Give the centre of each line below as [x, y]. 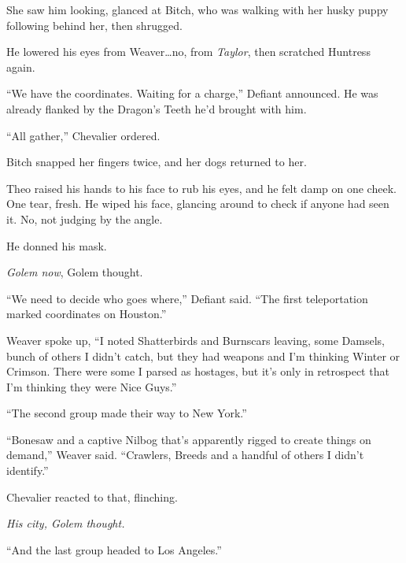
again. [21, 67]
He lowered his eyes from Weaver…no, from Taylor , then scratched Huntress [188, 52]
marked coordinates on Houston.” [87, 314]
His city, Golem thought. [66, 523]
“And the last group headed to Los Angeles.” [114, 549]
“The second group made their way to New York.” [127, 413]
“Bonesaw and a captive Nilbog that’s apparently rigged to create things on [189, 439]
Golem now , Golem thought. [75, 272]
